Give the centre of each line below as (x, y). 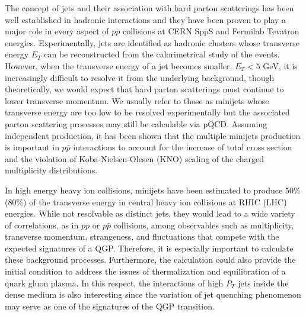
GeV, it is (280, 65)
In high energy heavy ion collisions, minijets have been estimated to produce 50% (153, 190)
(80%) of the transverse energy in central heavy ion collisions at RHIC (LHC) (146, 201)
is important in (32, 147)
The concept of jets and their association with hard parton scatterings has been (149, 8)
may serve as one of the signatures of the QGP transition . (110, 306)
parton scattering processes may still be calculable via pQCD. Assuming (136, 123)
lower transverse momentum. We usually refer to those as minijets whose (137, 100)
